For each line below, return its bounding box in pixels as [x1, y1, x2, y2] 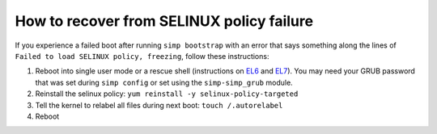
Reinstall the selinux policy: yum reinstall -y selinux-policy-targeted [35, 89, 299, 98]
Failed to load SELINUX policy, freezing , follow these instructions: [15, 51, 269, 61]
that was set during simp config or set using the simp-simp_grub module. [35, 77, 293, 87]
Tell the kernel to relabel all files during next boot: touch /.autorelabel [35, 100, 283, 110]
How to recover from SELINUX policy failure [15, 12, 314, 30]
